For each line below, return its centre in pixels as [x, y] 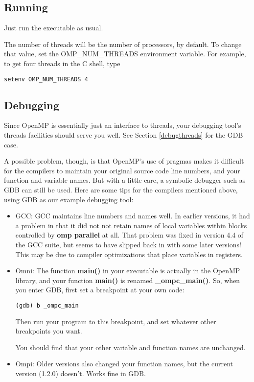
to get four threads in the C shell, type [62, 63]
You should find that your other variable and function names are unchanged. [130, 347]
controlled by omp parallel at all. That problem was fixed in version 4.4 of [129, 235]
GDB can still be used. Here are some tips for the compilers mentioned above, [121, 190]
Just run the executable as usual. [54, 28]
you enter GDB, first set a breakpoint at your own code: [100, 290]
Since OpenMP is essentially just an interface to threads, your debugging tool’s [123, 125]
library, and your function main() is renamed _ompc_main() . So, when [128, 280]
